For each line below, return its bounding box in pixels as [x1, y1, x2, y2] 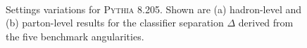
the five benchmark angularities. [6, 29, 144, 43]
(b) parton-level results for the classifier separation [6, 15, 224, 30]
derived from [238, 15, 294, 30]
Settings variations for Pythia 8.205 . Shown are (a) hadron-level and [6, 1, 302, 16]
